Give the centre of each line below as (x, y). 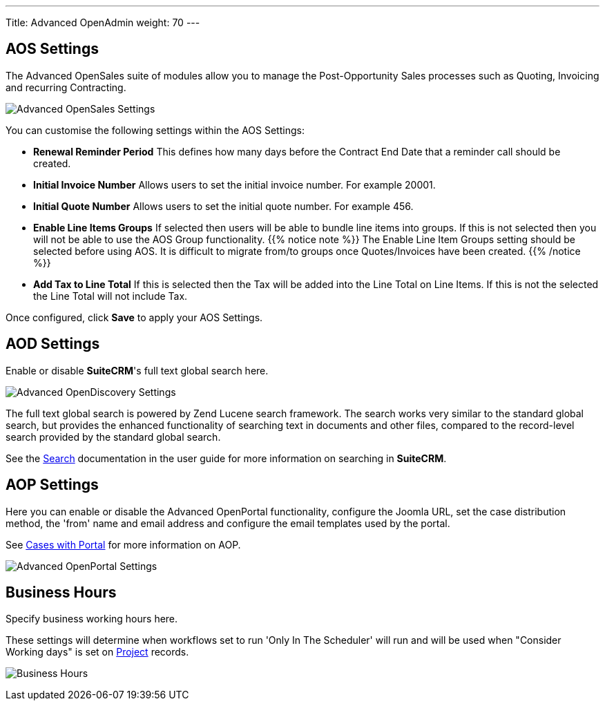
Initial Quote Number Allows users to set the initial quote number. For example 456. (223, 206)
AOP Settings (52, 485)
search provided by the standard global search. (113, 437)
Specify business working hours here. (92, 619)
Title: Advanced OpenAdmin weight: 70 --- (103, 22)
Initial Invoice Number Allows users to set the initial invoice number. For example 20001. (234, 184)
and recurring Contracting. (66, 87)
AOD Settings (53, 344)
